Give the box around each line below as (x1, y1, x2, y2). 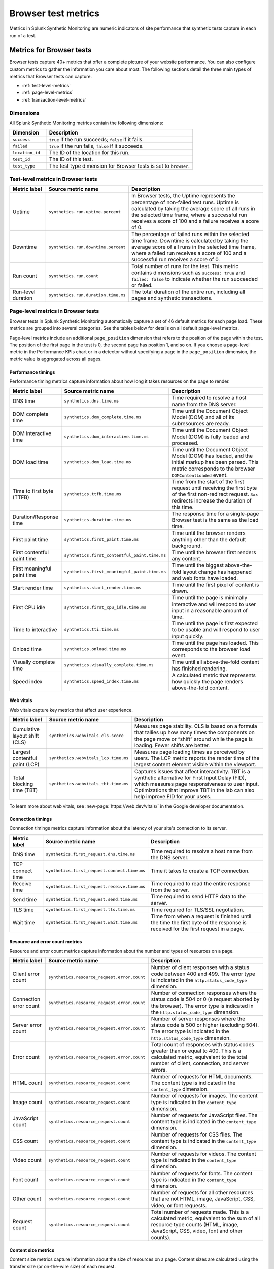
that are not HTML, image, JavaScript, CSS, (151, 1195, 255, 1203)
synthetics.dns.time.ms (64, 398, 119, 404)
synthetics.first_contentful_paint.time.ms (64, 553, 166, 558)
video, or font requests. (151, 1202, 207, 1209)
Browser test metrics (9, 8, 100, 19)
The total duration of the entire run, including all (131, 288, 246, 295)
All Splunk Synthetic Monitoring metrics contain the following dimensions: (9, 120, 163, 126)
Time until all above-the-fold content (172, 658, 259, 665)
